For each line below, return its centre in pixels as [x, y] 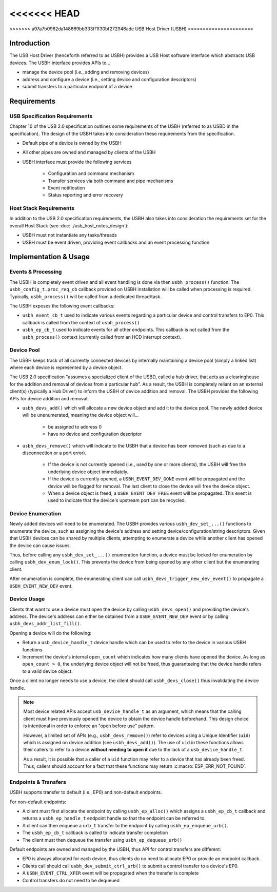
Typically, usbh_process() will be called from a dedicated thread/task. [85, 296]
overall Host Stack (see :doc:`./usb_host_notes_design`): [69, 225]
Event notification [66, 188]
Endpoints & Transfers [38, 782]
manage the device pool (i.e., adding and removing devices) [86, 72]
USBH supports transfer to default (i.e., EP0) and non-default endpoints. [86, 792]
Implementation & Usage [50, 257]
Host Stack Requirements [42, 208]
